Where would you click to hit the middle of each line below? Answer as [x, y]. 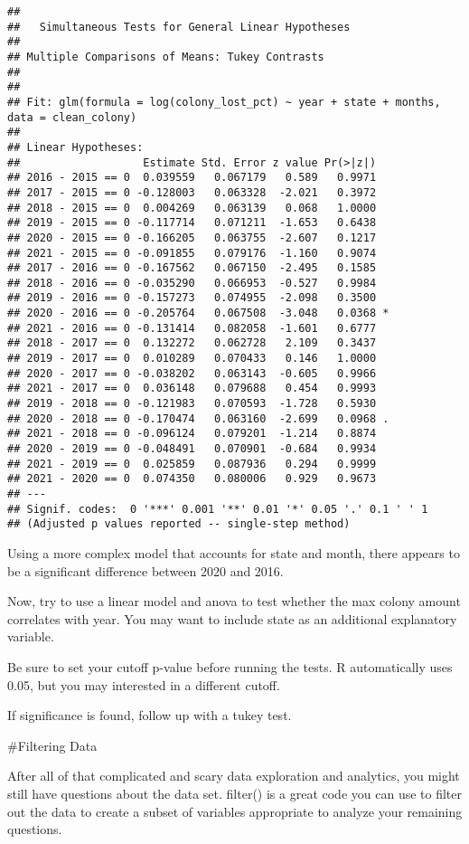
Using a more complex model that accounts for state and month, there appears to [234, 552]
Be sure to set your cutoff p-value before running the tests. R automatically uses [230, 666]
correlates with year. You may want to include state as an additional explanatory [232, 618]
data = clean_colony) [72, 117]
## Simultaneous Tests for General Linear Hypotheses [179, 27]
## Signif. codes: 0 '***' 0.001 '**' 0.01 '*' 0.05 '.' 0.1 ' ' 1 [218, 509]
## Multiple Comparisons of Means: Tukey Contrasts [166, 57]
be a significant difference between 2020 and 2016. [145, 570]
